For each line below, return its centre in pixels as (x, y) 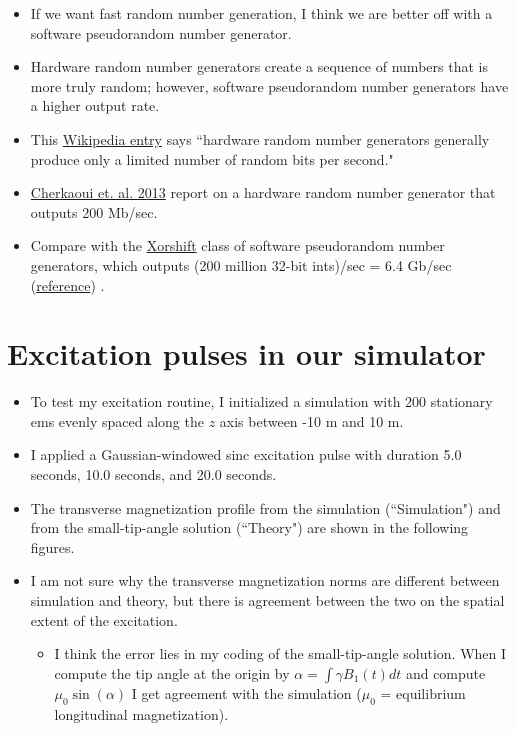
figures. (52, 546)
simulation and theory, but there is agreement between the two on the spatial (267, 600)
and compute (445, 672)
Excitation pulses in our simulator (246, 353)
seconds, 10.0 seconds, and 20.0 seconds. (153, 474)
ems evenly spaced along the (117, 420)
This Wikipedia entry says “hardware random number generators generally (260, 138)
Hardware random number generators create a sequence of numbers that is (259, 66)
